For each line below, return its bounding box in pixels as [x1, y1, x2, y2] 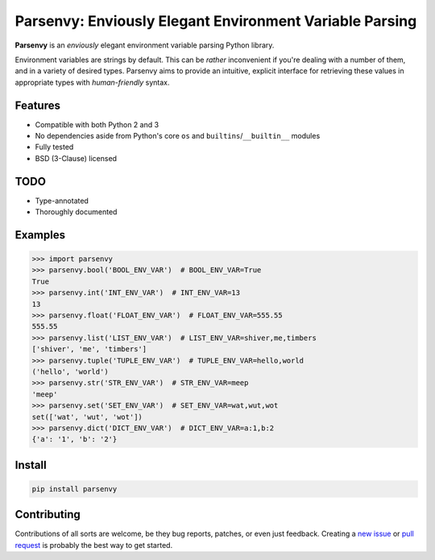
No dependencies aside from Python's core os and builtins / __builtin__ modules [35, 131, 321, 141]
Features [14, 98, 60, 112]
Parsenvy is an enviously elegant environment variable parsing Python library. [14, 40, 275, 50]
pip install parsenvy [31, 484, 118, 493]
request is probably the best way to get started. [14, 540, 173, 550]
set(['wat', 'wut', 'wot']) [31, 412, 143, 421]
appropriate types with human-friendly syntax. [14, 77, 170, 87]
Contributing [14, 508, 81, 521]
